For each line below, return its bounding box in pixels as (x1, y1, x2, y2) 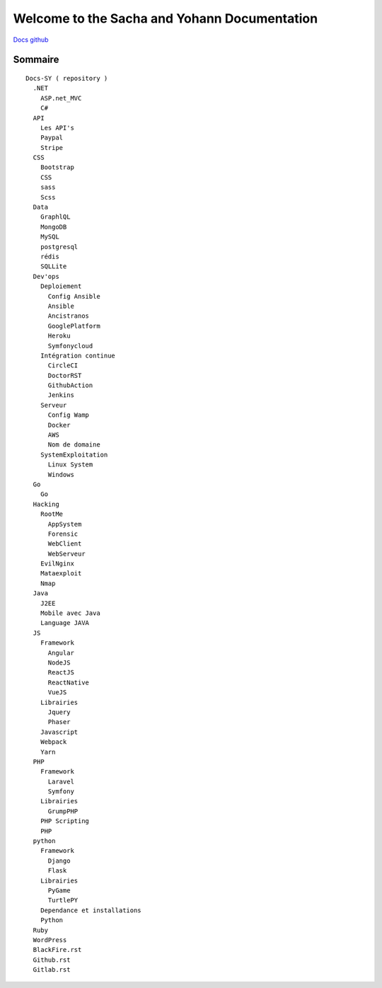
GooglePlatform (47, 322, 100, 330)
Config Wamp (47, 411, 90, 419)
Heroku (47, 332, 71, 340)
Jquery (47, 708, 71, 716)
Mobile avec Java (40, 609, 100, 617)
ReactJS (47, 669, 74, 677)
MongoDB (40, 223, 67, 231)
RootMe (40, 510, 64, 518)
